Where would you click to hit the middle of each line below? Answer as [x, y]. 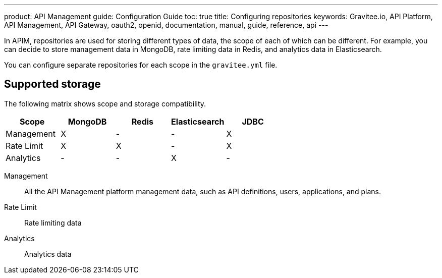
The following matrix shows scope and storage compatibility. [105, 103]
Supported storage [52, 84]
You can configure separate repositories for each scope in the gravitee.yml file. [141, 65]
